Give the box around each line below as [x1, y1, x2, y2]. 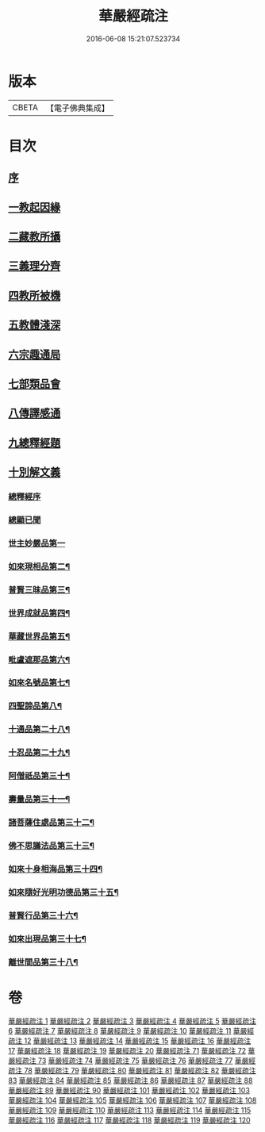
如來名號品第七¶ [8, 677, 71, 689]
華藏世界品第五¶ [8, 631, 71, 642]
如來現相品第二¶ [8, 561, 71, 572]
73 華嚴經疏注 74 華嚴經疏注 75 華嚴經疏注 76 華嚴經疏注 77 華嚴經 [37, 1056, 256, 1065]
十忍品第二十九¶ [8, 747, 71, 758]
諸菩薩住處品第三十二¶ [8, 817, 95, 827]
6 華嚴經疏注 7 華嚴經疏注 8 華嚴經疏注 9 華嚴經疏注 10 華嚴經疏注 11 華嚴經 [8, 1026, 255, 1036]
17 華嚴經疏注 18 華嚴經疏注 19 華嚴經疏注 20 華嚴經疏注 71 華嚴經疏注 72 [8, 1046, 247, 1056]
